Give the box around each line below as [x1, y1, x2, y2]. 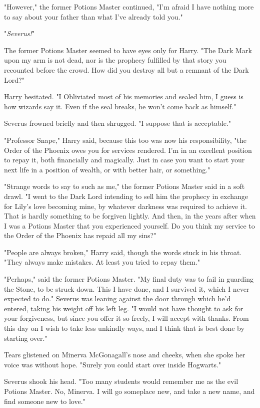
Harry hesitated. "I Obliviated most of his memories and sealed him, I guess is [4, 91, 243, 102]
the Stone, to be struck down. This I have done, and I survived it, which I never [4, 283, 249, 294]
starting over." [4, 332, 47, 343]
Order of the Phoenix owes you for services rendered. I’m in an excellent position [4, 144, 252, 155]
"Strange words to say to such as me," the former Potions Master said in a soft [4, 181, 245, 191]
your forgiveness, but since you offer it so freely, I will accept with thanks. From [4, 313, 249, 323]
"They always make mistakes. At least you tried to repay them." [4, 257, 200, 267]
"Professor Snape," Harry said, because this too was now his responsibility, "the [4, 134, 247, 145]
